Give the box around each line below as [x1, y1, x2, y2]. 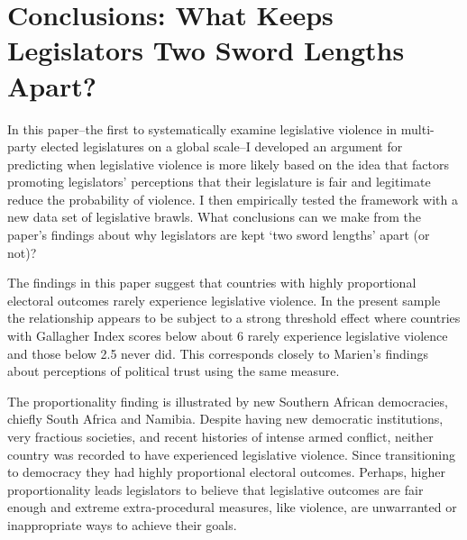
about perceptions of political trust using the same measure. [7, 362, 340, 380]
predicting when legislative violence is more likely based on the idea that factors [7, 154, 450, 173]
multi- [400, 119, 435, 138]
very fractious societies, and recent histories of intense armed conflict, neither [7, 427, 434, 445]
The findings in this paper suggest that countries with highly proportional [7, 273, 417, 292]
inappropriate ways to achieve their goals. [7, 515, 237, 534]
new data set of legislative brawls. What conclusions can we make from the [7, 207, 421, 226]
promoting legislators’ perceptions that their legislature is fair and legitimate [7, 172, 431, 191]
